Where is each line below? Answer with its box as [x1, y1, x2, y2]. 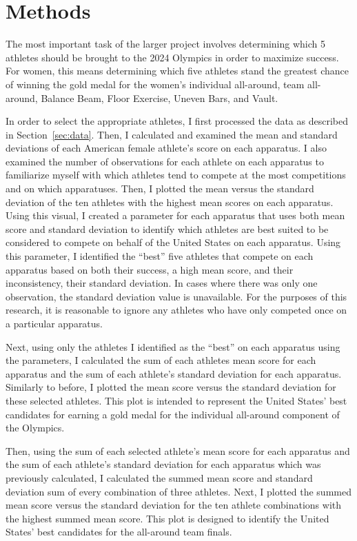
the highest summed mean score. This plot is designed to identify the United [6, 511, 329, 525]
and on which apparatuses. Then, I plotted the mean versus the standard [6, 181, 314, 196]
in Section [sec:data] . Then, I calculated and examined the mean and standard [6, 127, 338, 141]
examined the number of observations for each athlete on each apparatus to [6, 154, 324, 168]
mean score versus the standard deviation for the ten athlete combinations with [6, 498, 342, 512]
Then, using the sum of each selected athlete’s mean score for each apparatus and [6, 443, 350, 458]
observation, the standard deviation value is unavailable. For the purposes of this [6, 289, 347, 303]
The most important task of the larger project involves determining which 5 [6, 37, 325, 51]
